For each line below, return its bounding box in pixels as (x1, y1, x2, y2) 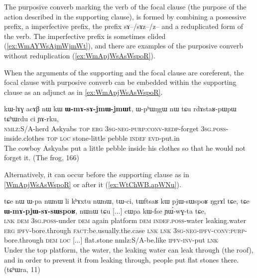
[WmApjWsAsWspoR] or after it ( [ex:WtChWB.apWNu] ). (4, 179, 181, 189)
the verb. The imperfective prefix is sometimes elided (4, 30, 166, 41)
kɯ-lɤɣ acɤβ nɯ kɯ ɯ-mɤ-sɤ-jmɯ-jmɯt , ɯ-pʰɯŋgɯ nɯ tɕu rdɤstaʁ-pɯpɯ (4, 103, 237, 114)
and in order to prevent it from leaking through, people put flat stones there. (4, 254, 239, 265)
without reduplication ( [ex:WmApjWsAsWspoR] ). (4, 50, 155, 60)
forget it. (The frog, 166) (4, 152, 79, 163)
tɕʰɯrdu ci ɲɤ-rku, (4, 113, 59, 123)
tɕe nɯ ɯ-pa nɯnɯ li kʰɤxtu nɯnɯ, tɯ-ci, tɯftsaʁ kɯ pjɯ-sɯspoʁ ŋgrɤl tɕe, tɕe (4, 196, 250, 206)
